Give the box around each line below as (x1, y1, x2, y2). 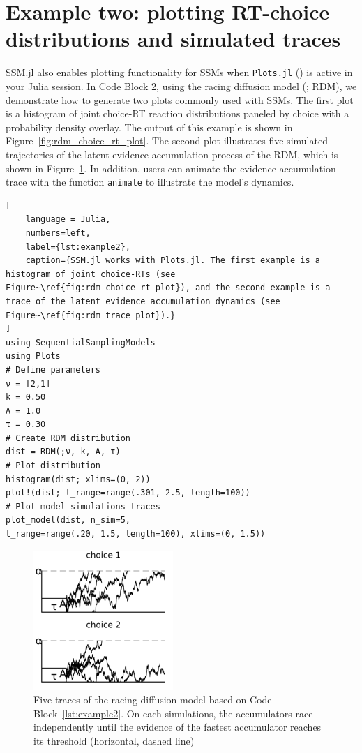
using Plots (6, 351, 61, 361)
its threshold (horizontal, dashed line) (33, 733, 195, 747)
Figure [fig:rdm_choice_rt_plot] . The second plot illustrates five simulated (6, 133, 328, 148)
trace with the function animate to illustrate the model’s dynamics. (6, 174, 294, 189)
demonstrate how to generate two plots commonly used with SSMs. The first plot (6, 92, 354, 107)
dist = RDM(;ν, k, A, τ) (6, 447, 121, 457)
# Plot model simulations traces (6, 501, 160, 512)
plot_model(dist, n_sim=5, (6, 515, 130, 525)
